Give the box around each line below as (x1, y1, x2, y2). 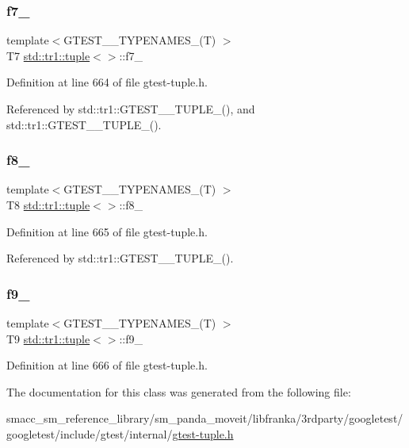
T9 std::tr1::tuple (6, 330, 90, 347)
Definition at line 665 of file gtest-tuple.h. (6, 223, 208, 239)
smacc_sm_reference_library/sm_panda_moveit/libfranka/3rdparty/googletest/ (6, 410, 403, 427)
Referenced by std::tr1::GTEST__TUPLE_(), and (6, 101, 255, 117)
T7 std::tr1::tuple (6, 47, 90, 63)
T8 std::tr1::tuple (6, 197, 90, 213)
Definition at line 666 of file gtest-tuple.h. (6, 357, 208, 373)
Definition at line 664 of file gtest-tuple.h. (6, 74, 208, 90)
